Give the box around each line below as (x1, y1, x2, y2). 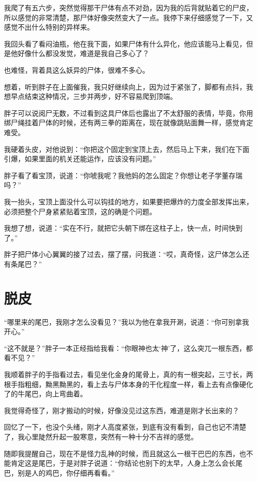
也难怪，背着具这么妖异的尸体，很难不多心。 (4, 64, 149, 75)
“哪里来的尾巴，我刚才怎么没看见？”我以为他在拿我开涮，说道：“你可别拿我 (4, 316, 249, 327)
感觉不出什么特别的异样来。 (4, 22, 94, 32)
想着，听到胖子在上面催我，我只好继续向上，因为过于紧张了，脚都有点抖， (4, 81, 246, 92)
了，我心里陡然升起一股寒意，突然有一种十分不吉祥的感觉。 (4, 431, 198, 441)
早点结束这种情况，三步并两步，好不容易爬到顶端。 (10, 91, 177, 101)
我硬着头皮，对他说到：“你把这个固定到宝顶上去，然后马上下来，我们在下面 (4, 144, 250, 154)
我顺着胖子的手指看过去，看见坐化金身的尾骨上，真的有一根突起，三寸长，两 (4, 369, 253, 379)
